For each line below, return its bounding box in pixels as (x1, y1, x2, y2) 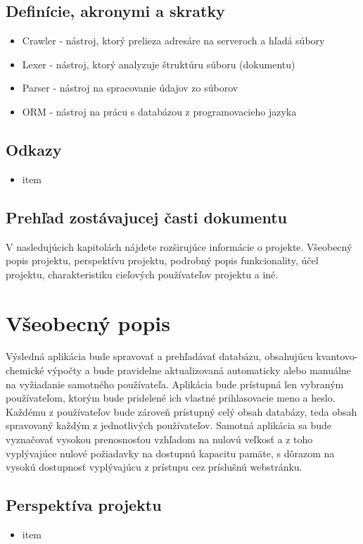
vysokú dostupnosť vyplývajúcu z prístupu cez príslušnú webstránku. (6, 459, 302, 474)
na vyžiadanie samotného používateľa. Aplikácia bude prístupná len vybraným (6, 376, 344, 391)
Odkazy (6, 138, 62, 160)
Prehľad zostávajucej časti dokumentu (6, 206, 287, 228)
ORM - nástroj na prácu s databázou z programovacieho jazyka (22, 104, 297, 118)
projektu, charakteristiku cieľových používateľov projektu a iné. (6, 266, 279, 281)
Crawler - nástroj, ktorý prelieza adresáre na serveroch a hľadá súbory (22, 33, 325, 48)
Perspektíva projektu (6, 494, 162, 516)
